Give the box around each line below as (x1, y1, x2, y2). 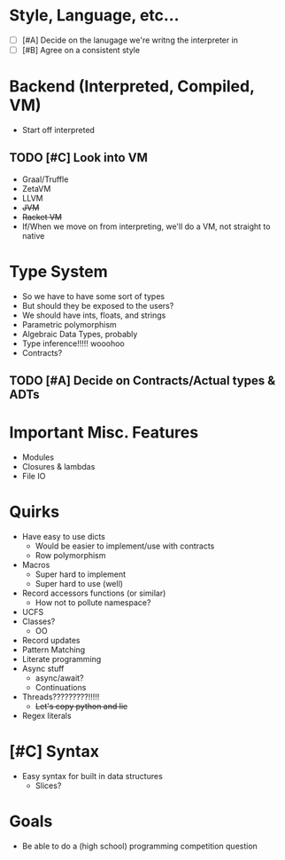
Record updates (21, 635, 81, 646)
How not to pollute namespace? (35, 597, 151, 608)
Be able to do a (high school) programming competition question (21, 840, 258, 851)
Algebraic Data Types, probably (21, 328, 138, 339)
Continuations (35, 682, 87, 693)
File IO (21, 471, 46, 482)
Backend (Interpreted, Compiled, (9, 76, 255, 97)
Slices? (35, 780, 62, 791)
